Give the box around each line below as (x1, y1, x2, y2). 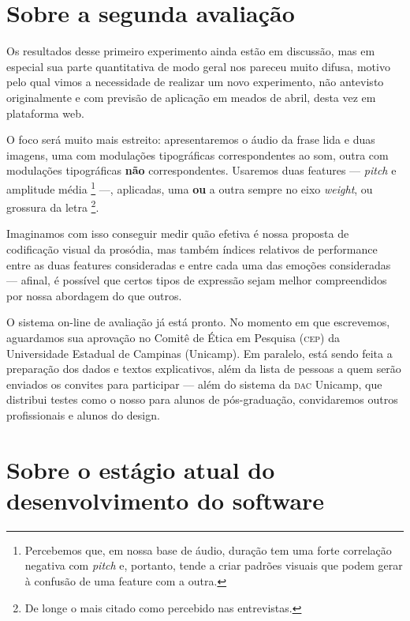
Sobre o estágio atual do (6, 453, 275, 485)
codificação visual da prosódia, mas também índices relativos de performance (6, 240, 378, 257)
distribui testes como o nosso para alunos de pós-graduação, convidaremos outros (6, 391, 398, 408)
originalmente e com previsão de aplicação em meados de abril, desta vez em (6, 88, 376, 105)
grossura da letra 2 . (6, 197, 99, 215)
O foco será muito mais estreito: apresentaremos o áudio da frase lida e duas (6, 131, 375, 148)
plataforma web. (6, 104, 84, 121)
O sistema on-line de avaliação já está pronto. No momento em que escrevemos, (6, 314, 390, 330)
